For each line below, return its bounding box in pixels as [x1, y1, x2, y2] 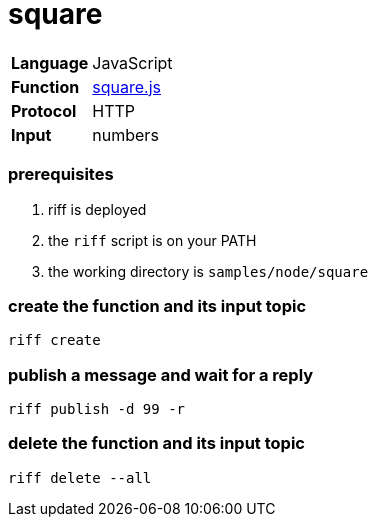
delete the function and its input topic [8, 433, 305, 454]
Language [11, 52, 89, 73]
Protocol [11, 100, 77, 121]
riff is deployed [48, 200, 147, 218]
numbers [92, 124, 159, 145]
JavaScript [92, 52, 173, 73]
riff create [8, 332, 101, 349]
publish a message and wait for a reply [8, 364, 314, 385]
